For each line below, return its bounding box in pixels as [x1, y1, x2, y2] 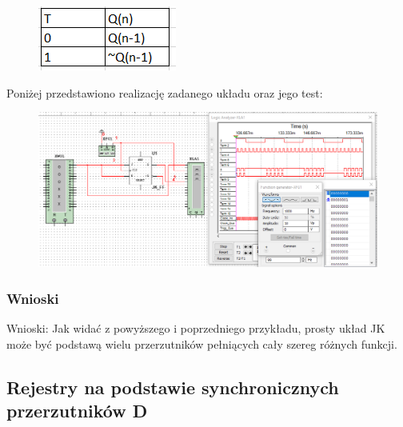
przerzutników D [6, 398, 148, 423]
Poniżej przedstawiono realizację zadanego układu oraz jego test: [6, 84, 323, 101]
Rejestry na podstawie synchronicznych [6, 374, 339, 399]
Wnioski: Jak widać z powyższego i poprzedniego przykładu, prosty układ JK [6, 320, 385, 337]
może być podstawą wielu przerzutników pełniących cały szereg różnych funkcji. [6, 335, 397, 352]
